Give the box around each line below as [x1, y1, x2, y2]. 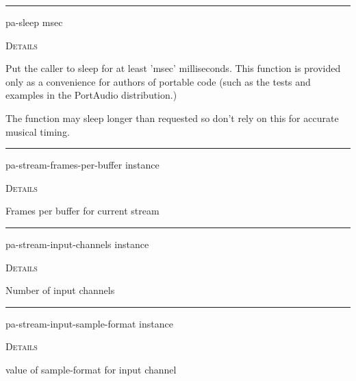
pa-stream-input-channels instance [5, 236, 149, 251]
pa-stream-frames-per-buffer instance [5, 158, 160, 172]
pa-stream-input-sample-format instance [5, 316, 173, 330]
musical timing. [5, 124, 70, 138]
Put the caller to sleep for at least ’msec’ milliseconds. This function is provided [5, 61, 341, 75]
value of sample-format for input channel [5, 362, 177, 376]
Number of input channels [5, 283, 115, 297]
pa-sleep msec [5, 15, 63, 29]
